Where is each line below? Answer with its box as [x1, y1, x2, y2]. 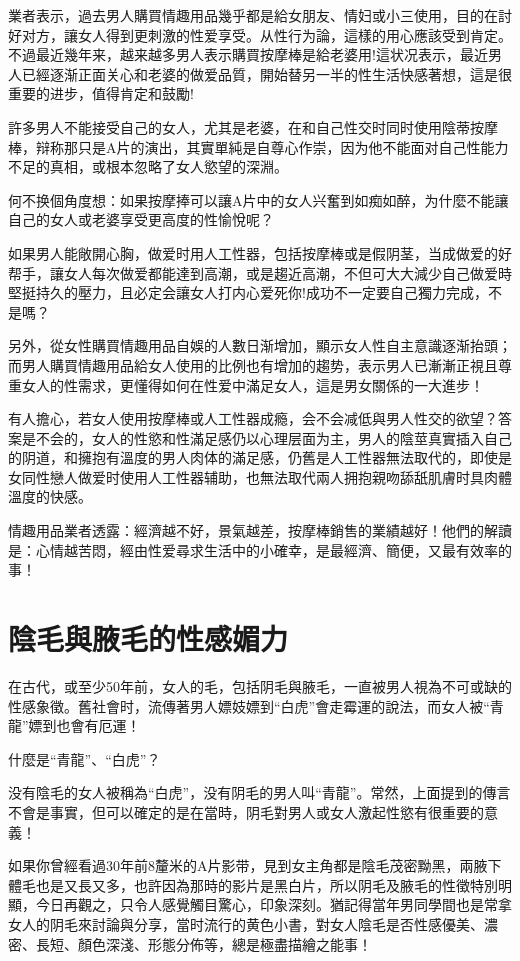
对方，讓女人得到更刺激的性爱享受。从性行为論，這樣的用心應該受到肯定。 [21, 24, 512, 45]
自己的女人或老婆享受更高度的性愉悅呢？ [8, 209, 274, 230]
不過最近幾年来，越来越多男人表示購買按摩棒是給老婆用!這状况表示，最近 [8, 44, 488, 65]
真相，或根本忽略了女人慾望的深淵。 [49, 156, 288, 177]
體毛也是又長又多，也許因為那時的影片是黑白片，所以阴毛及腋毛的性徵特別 [8, 874, 498, 895]
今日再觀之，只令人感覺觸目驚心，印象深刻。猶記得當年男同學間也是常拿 [35, 894, 512, 915]
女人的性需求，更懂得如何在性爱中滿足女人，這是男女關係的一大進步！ [21, 374, 484, 395]
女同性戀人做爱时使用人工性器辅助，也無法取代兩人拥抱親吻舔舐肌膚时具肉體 [8, 466, 512, 487]
